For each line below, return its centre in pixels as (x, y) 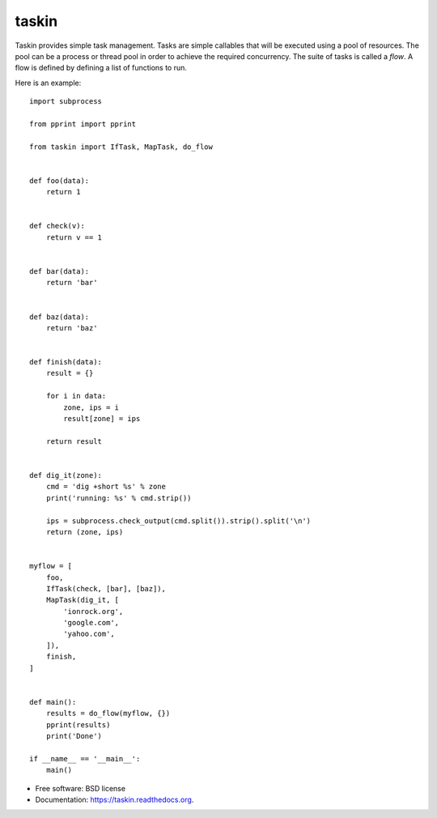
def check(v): (57, 226)
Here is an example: (48, 83)
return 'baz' (72, 328)
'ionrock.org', (93, 611)
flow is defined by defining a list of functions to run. (101, 68)
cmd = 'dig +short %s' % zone (106, 487)
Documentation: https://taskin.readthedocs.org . (115, 799)
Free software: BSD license (80, 788)
